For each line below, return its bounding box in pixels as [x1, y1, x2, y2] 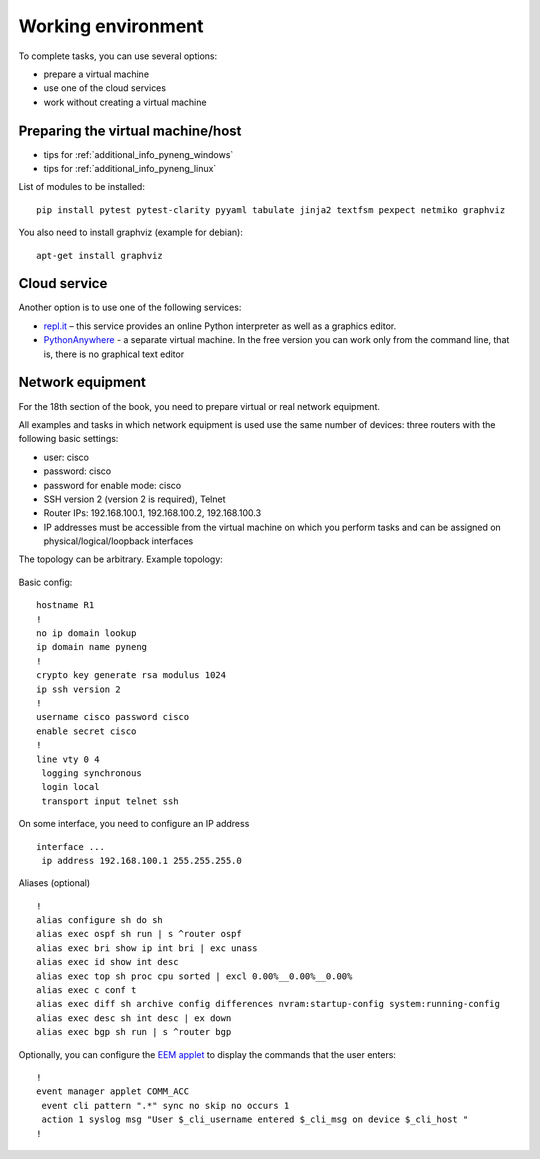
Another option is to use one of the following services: [18, 301, 242, 314]
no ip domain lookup [36, 628, 137, 639]
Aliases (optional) [18, 877, 91, 889]
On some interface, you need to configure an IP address [18, 818, 250, 830]
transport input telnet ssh [41, 795, 179, 807]
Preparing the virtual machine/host [18, 122, 242, 139]
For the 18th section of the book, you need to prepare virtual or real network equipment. [18, 400, 380, 412]
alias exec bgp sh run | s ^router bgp [36, 1026, 232, 1038]
